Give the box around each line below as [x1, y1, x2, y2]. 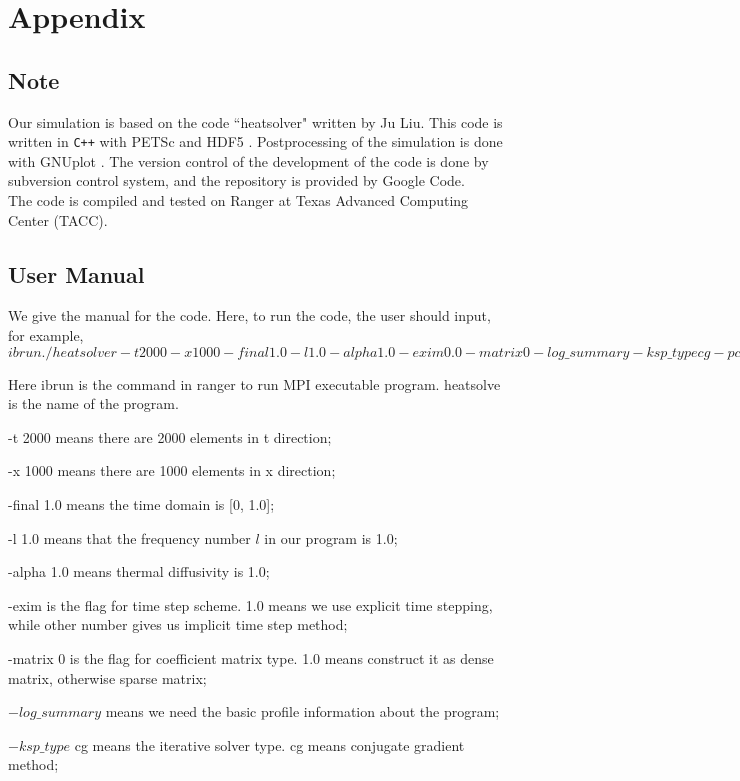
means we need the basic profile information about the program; [105, 701, 500, 722]
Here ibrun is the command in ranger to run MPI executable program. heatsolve [8, 373, 501, 394]
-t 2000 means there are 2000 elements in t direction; [8, 426, 332, 447]
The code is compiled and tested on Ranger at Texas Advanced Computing [8, 190, 469, 211]
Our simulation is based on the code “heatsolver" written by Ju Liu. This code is [8, 111, 503, 132]
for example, [8, 325, 84, 345]
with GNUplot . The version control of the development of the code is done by [8, 150, 489, 171]
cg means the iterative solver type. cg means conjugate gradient [74, 734, 465, 755]
